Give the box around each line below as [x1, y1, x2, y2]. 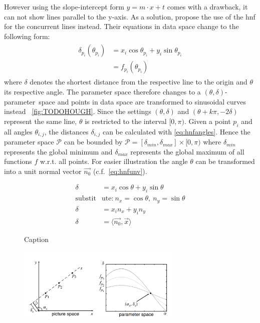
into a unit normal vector [4, 165, 82, 176]
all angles [4, 126, 33, 136]
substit [75, 195, 96, 202]
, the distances [44, 126, 89, 136]
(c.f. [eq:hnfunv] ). [93, 165, 147, 176]
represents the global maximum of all [130, 146, 244, 156]
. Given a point [184, 115, 231, 126]
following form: [4, 30, 50, 41]
